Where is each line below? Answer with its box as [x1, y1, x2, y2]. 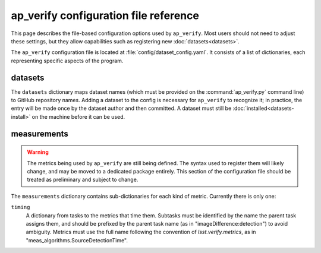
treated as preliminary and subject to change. [27, 176, 139, 184]
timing [11, 204, 30, 211]
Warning [27, 148, 49, 156]
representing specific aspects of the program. [11, 57, 124, 64]
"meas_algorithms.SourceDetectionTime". [26, 236, 128, 243]
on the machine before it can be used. [32, 113, 125, 120]
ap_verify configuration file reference [11, 9, 199, 22]
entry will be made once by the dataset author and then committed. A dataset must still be [11, 105, 232, 112]
